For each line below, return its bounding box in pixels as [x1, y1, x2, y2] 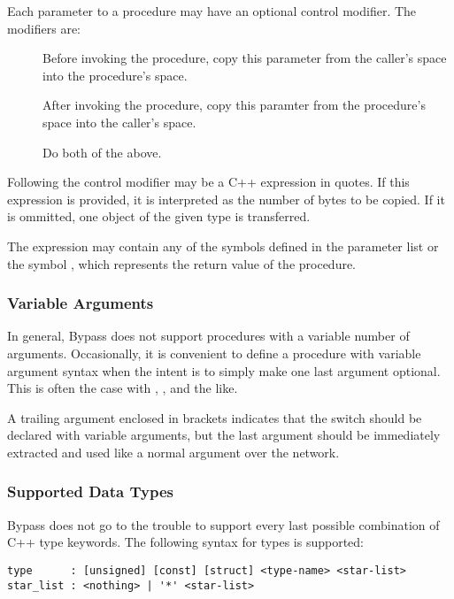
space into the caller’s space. [42, 112, 196, 131]
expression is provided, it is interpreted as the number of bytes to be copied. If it [7, 189, 445, 208]
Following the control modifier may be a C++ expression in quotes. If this [7, 173, 410, 191]
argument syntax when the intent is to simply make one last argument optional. [7, 361, 441, 380]
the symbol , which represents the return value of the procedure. [7, 254, 357, 273]
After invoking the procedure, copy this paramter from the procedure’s [42, 96, 426, 114]
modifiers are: [7, 19, 81, 37]
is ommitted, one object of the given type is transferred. [7, 207, 311, 226]
